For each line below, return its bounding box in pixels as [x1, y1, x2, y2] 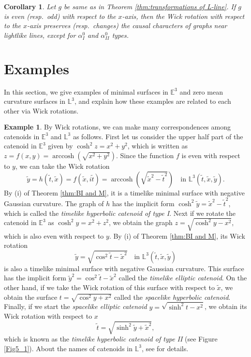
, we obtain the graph [108, 217, 173, 227]
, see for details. [141, 343, 189, 353]
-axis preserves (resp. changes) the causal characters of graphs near [27, 20, 227, 31]
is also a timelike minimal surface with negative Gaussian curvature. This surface [4, 263, 244, 273]
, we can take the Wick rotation [15, 161, 110, 171]
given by [48, 141, 73, 151]
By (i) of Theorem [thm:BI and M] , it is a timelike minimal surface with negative [4, 187, 245, 197]
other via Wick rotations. [4, 105, 79, 115]
